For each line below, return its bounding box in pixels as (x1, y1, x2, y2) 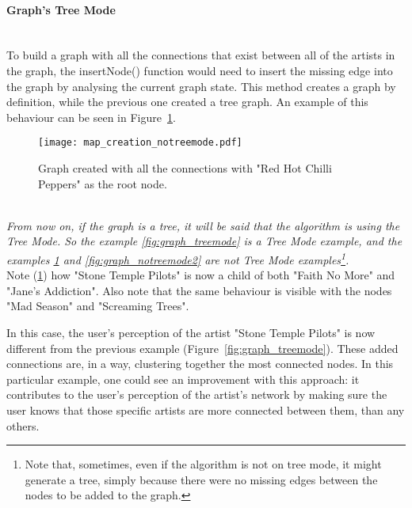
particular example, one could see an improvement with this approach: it (6, 370, 360, 387)
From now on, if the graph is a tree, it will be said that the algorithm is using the (6, 217, 400, 233)
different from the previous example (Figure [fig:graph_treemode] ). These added (6, 339, 399, 356)
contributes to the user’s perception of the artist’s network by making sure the (6, 386, 387, 403)
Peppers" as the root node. (38, 175, 167, 191)
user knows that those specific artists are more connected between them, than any (6, 401, 405, 418)
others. (6, 417, 40, 434)
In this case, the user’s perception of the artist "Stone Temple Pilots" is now (6, 324, 376, 341)
